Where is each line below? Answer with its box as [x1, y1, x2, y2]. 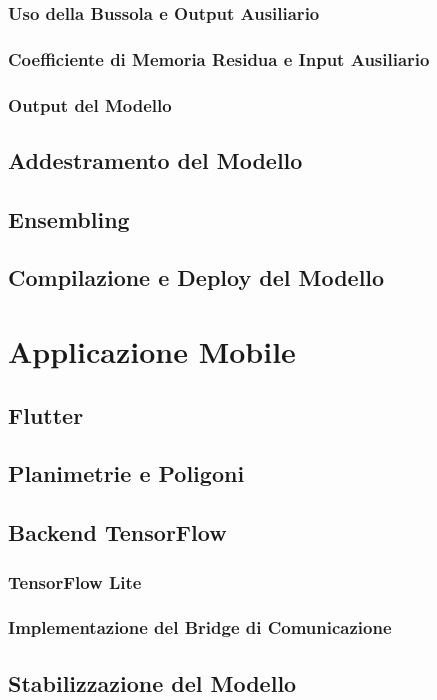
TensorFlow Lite [8, 569, 142, 594]
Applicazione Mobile [8, 331, 296, 372]
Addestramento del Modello [8, 144, 303, 175]
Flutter [8, 399, 84, 430]
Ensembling [8, 203, 130, 234]
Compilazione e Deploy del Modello [8, 262, 385, 293]
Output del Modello [8, 92, 172, 117]
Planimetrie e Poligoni [8, 458, 245, 489]
